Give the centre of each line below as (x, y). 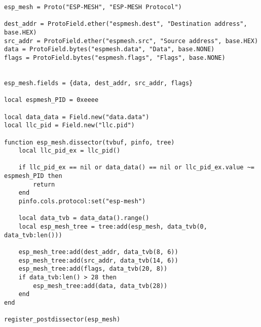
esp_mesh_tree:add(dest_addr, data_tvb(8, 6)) (98, 252)
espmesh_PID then (33, 176)
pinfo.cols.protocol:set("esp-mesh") (82, 202)
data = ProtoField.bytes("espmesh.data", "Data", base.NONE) (109, 49)
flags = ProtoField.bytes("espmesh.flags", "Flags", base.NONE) (115, 58)
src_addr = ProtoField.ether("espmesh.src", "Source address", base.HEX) (131, 41)
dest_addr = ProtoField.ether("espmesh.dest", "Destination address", (126, 24)
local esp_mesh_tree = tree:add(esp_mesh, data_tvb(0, (113, 227)
